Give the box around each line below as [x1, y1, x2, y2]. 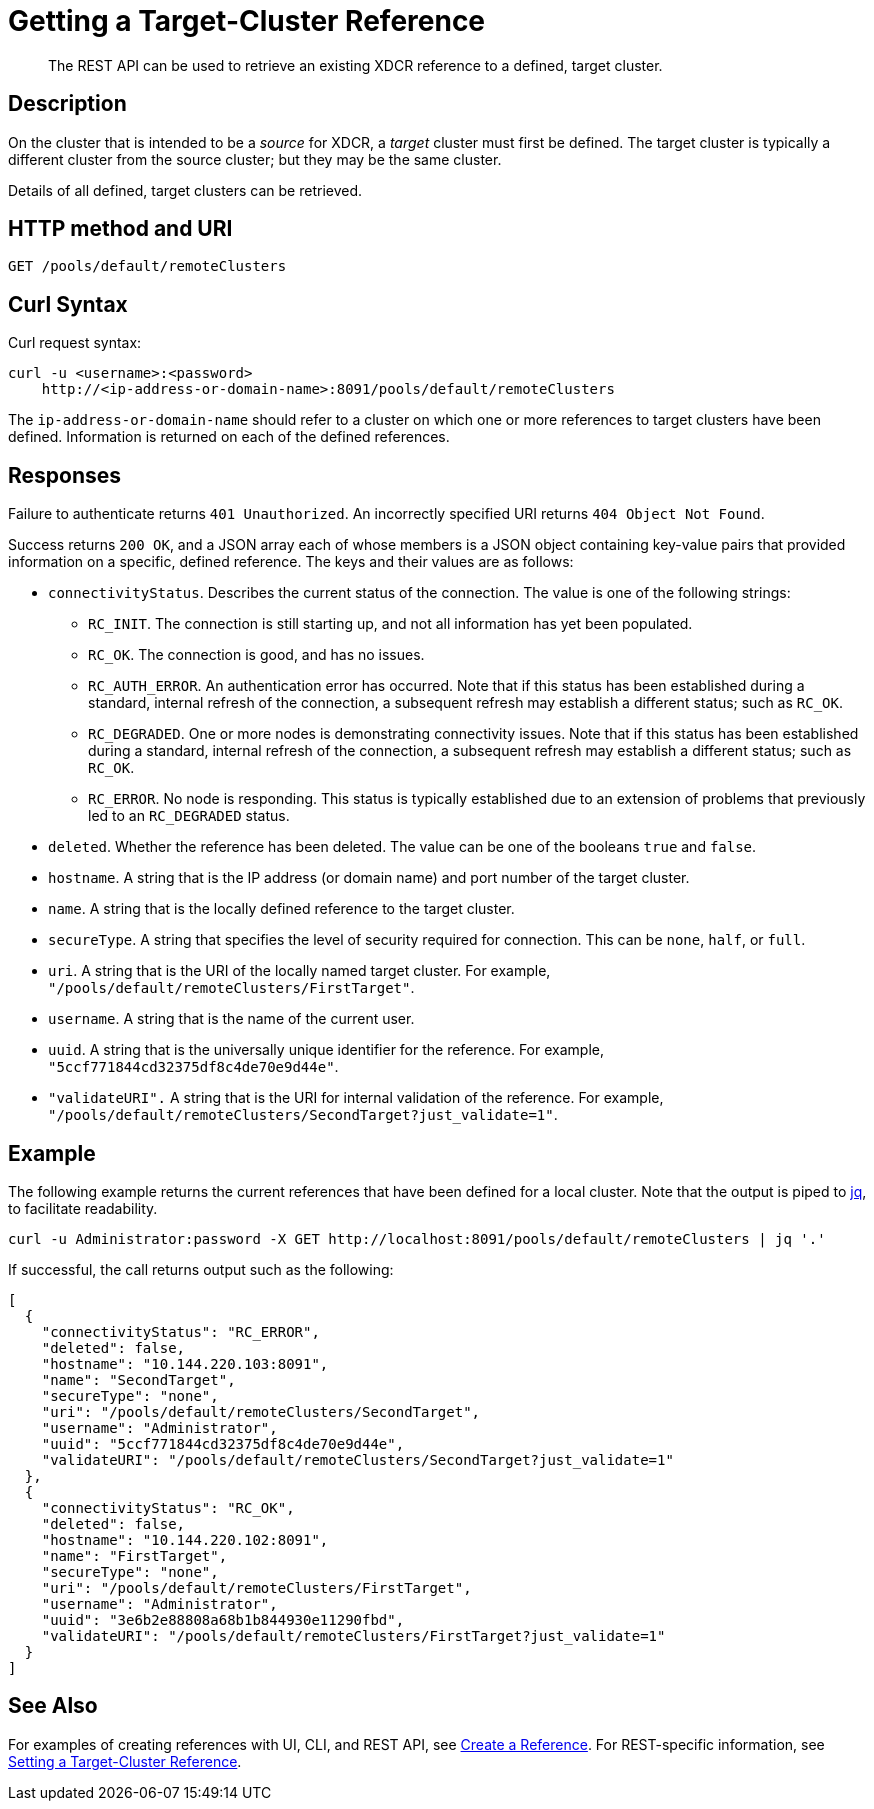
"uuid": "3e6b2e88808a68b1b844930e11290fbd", [41, 1611, 405, 1628]
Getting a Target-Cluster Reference [8, 4, 486, 38]
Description [8, 91, 127, 117]
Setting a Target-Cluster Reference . [8, 1752, 242, 1770]
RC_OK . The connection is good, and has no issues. [88, 646, 425, 664]
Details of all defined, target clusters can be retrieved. [8, 181, 363, 199]
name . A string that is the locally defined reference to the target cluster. [48, 900, 515, 918]
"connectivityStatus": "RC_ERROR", [41, 1323, 320, 1340]
